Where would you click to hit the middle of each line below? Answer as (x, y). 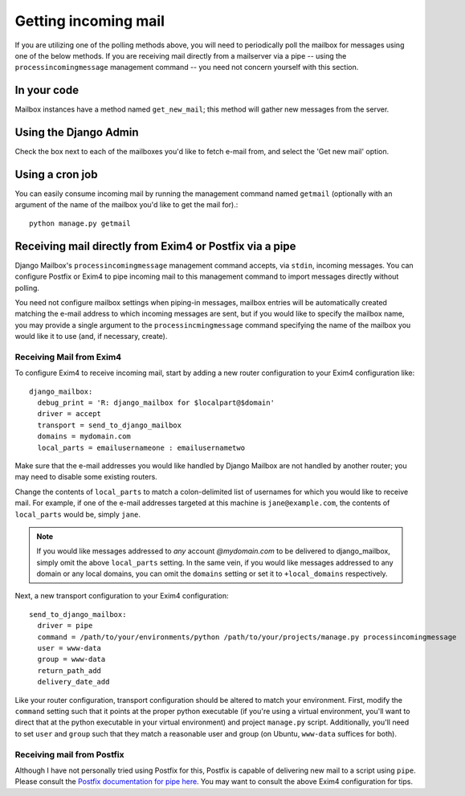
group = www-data (71, 659)
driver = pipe (65, 626)
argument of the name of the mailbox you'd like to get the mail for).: (126, 205)
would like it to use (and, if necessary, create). (91, 337)
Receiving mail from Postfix (69, 754)
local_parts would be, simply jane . (77, 514)
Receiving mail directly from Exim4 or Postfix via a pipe (155, 246)
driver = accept (69, 414)
